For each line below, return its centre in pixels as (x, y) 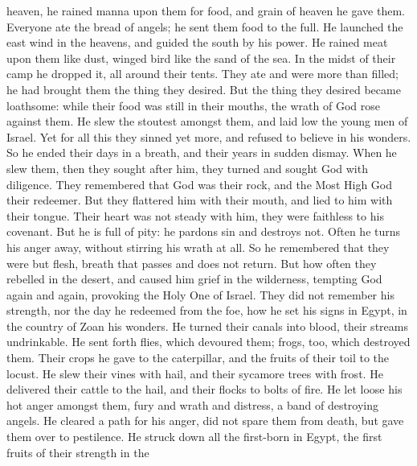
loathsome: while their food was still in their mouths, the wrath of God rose (193, 105)
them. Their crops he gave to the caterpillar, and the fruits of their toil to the (198, 358)
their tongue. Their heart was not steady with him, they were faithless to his (195, 215)
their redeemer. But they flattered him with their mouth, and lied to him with (200, 200)
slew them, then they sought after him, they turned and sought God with (187, 168)
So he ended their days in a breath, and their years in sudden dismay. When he (202, 153)
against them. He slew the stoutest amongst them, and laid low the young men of (207, 121)
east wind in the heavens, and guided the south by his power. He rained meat (197, 42)
